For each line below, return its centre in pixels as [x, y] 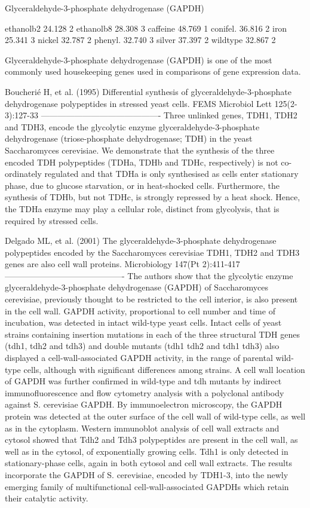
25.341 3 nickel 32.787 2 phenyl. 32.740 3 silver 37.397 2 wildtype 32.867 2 [140, 40]
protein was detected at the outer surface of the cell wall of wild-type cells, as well [155, 416]
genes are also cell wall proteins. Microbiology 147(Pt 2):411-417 [122, 264]
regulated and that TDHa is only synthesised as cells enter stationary [171, 174]
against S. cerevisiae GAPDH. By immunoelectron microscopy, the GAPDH [144, 404]
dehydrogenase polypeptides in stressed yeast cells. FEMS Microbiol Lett [138, 103]
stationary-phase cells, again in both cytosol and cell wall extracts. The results [148, 463]
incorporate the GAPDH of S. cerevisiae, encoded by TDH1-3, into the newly [147, 474]
